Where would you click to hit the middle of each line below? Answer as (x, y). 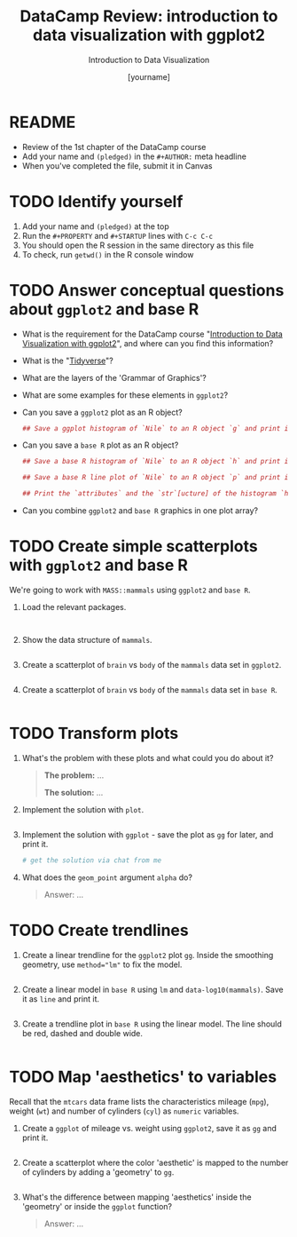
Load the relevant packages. (74, 607)
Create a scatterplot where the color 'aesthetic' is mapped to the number (155, 1162)
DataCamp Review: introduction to (149, 16)
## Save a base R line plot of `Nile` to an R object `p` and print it (157, 478)
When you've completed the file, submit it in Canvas (117, 165)
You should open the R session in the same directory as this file (138, 245)
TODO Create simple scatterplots (134, 547)
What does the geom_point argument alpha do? (107, 877)
